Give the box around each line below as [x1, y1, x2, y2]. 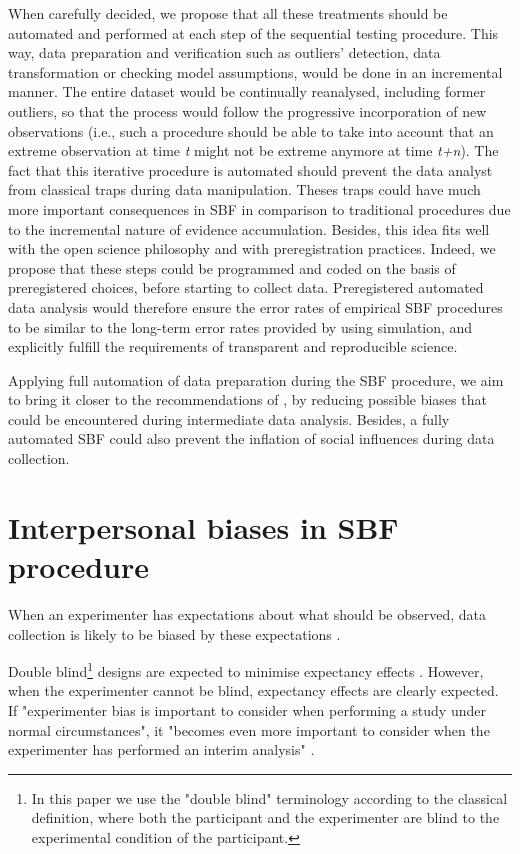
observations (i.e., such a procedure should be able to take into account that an [8, 120, 494, 141]
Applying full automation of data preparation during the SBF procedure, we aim [8, 369, 504, 390]
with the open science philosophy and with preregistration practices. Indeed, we [8, 238, 496, 259]
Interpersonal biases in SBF [8, 506, 399, 547]
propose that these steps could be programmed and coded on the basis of [8, 257, 456, 278]
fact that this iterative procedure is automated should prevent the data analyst [8, 159, 493, 180]
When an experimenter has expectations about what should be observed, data [8, 603, 487, 624]
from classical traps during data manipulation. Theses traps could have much [8, 179, 481, 200]
